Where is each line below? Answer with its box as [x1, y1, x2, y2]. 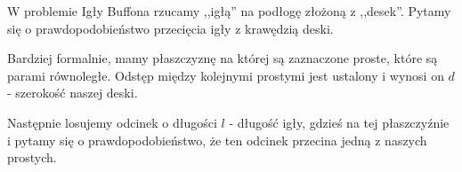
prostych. [7, 148, 57, 167]
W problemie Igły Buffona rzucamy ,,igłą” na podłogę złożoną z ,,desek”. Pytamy [7, 2, 451, 20]
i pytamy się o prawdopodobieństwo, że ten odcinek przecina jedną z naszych [7, 130, 427, 149]
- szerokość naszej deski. [7, 83, 138, 102]
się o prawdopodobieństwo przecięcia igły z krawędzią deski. [7, 19, 334, 37]
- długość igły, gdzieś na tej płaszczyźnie [229, 113, 450, 131]
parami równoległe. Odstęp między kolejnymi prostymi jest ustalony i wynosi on [7, 66, 444, 84]
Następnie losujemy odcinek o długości [7, 113, 217, 131]
